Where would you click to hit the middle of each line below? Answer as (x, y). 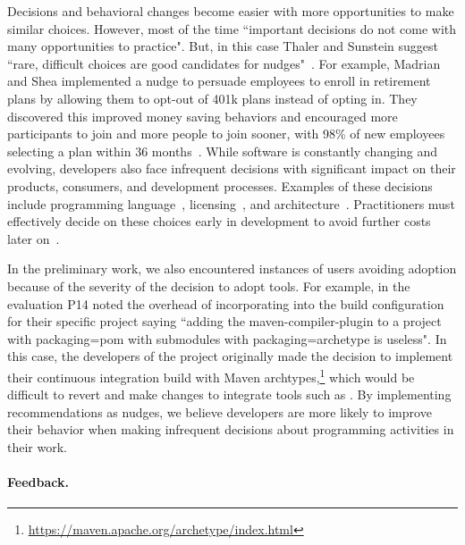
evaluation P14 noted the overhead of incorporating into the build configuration (226, 303)
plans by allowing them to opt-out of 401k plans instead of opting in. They (212, 98)
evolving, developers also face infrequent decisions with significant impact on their (232, 168)
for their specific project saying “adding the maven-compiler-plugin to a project (224, 321)
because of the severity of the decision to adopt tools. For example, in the (209, 285)
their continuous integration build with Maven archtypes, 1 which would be (211, 375)
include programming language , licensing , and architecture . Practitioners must (231, 203)
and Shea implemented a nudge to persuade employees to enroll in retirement (219, 81)
